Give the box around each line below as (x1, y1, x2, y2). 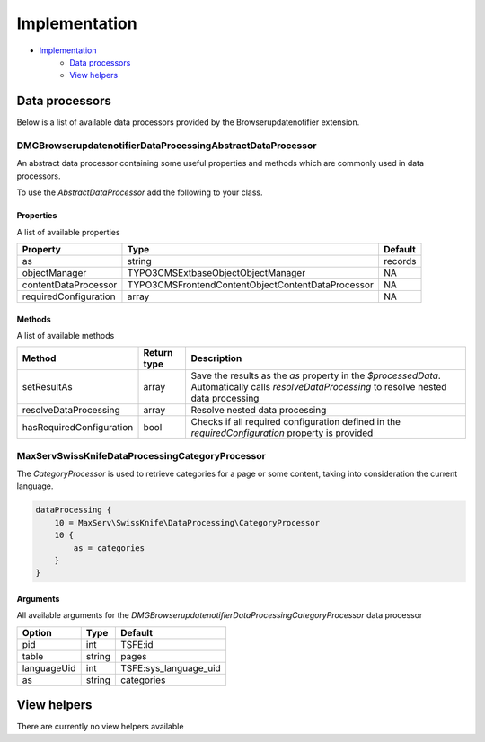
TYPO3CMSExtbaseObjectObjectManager (127, 266, 305, 278)
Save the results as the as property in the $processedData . (190, 369, 442, 382)
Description (190, 352, 242, 365)
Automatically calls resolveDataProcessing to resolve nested (190, 381, 447, 393)
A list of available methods (16, 330, 115, 340)
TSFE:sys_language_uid (119, 661, 222, 674)
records (383, 254, 417, 267)
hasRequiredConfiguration (22, 421, 134, 434)
